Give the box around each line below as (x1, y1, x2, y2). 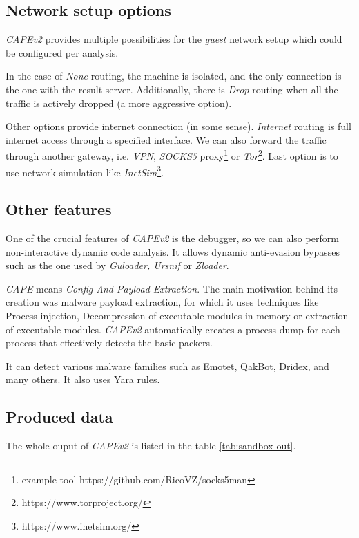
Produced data (6, 406, 113, 427)
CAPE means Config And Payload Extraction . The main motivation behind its (6, 281, 338, 295)
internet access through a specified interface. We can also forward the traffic (6, 132, 327, 147)
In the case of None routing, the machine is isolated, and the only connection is (6, 68, 342, 83)
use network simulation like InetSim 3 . (6, 163, 164, 179)
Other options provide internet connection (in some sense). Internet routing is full (6, 119, 351, 133)
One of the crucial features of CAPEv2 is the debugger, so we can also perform (6, 231, 339, 245)
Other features (6, 198, 112, 220)
